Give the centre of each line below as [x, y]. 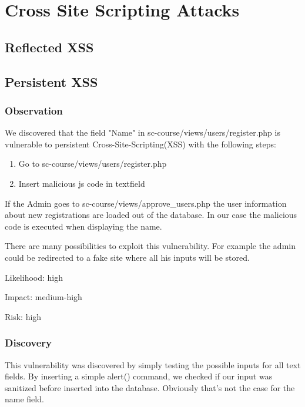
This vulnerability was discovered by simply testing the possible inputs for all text [153, 364]
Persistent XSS [51, 81]
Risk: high [23, 316]
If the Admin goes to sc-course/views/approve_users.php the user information [146, 203]
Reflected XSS [49, 47]
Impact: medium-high [43, 297]
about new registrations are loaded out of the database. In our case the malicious [151, 215]
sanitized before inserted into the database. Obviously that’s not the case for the [150, 387]
